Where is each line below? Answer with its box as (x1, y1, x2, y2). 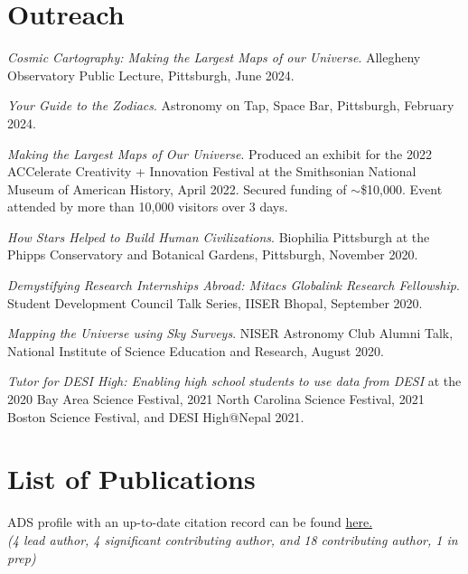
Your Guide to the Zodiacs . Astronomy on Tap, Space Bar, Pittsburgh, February (7, 96, 454, 115)
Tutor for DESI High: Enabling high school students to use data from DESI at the (7, 372, 462, 391)
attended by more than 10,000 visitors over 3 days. (7, 197, 288, 216)
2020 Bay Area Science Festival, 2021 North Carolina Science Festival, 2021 (7, 390, 425, 409)
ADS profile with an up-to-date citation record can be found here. (7, 513, 373, 532)
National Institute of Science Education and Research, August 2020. (7, 341, 384, 360)
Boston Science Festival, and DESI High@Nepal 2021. (7, 407, 304, 426)
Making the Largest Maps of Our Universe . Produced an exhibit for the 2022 (7, 144, 432, 163)
